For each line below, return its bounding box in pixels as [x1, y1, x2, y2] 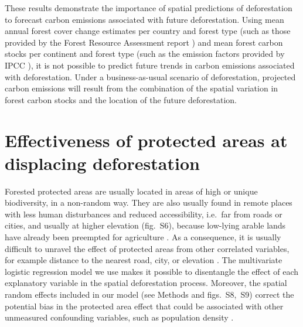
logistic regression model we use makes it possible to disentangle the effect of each [5, 265, 299, 277]
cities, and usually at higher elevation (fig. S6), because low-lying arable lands [5, 219, 286, 231]
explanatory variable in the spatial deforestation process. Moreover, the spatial [5, 277, 287, 289]
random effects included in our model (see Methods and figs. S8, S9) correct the [5, 288, 294, 300]
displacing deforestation [5, 151, 200, 175]
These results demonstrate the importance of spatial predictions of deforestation [5, 2, 292, 13]
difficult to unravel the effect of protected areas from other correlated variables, [5, 242, 290, 254]
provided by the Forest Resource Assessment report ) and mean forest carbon [5, 36, 283, 48]
